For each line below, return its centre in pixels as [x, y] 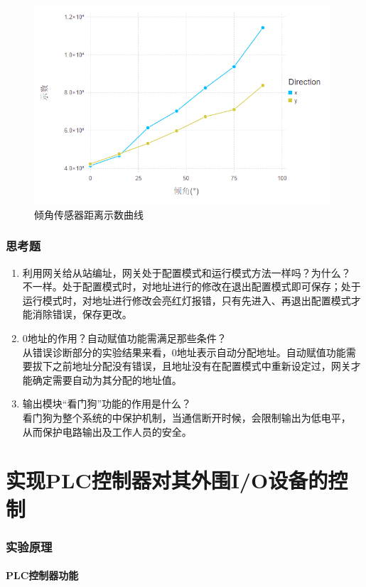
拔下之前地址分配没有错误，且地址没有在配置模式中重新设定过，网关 [192, 366]
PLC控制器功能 [42, 575]
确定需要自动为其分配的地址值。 [107, 379]
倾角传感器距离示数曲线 [89, 214]
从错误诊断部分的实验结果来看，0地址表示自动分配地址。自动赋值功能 [184, 352]
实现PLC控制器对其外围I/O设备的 [167, 480]
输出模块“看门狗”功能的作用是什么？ [107, 404]
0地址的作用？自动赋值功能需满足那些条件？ [124, 338]
